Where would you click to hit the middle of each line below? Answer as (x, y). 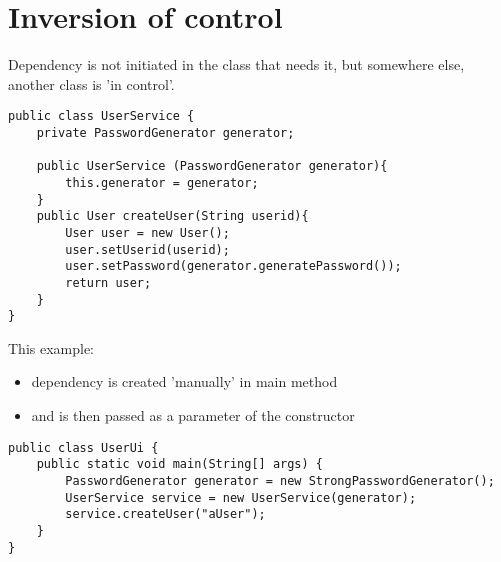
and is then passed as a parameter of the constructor (193, 415)
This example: (51, 347)
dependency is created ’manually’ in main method (184, 381)
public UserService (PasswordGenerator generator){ (212, 166)
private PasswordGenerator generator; (165, 132)
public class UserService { (101, 116)
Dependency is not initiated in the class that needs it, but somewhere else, (236, 64)
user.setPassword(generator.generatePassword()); (233, 266)
